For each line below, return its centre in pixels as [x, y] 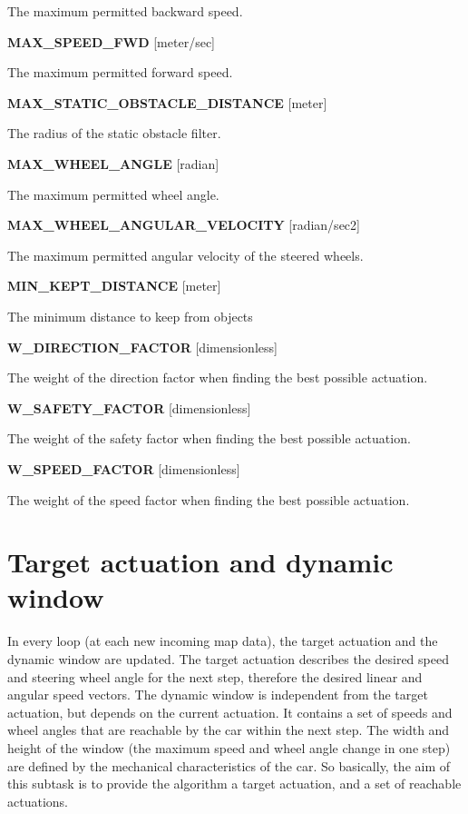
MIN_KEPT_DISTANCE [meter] [114, 286]
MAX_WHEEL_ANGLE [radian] [113, 163]
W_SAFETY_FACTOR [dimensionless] [129, 407]
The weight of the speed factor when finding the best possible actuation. [209, 499]
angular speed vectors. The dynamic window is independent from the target [218, 695]
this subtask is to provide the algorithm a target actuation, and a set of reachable [234, 784]
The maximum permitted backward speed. [125, 11]
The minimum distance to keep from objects [130, 316]
